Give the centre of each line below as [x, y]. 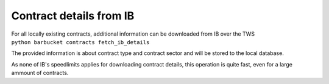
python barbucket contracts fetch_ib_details [80, 42]
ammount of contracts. [40, 73]
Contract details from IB [73, 16]
